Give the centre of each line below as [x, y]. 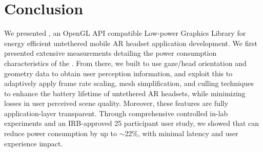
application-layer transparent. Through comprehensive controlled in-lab [116, 113]
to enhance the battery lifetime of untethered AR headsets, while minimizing [125, 93]
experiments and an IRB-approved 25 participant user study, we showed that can [132, 123]
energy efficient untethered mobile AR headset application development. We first [131, 43]
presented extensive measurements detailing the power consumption [110, 53]
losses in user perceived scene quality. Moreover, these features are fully [116, 103]
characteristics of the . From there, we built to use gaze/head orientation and [125, 63]
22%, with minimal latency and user [181, 133]
